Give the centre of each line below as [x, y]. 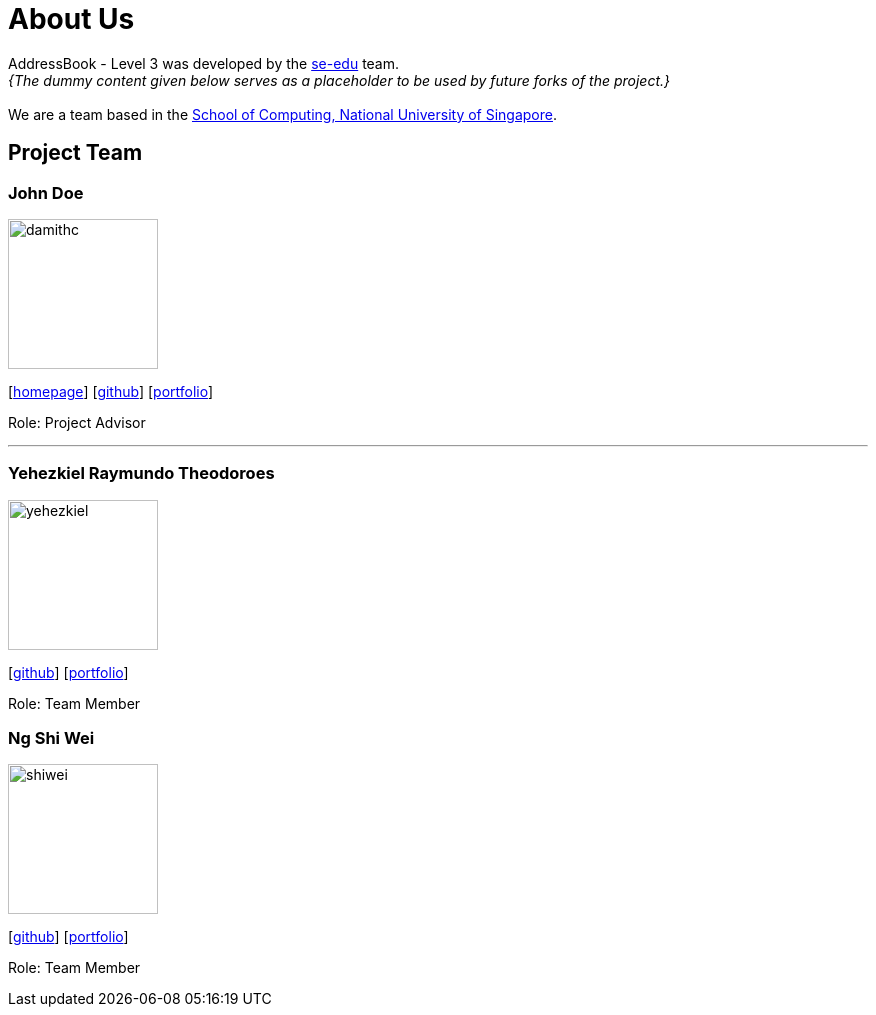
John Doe [46, 192]
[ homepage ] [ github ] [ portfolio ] [111, 391]
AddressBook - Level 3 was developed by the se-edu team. [204, 63]
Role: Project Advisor [77, 422]
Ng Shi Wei [51, 738]
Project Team [75, 153]
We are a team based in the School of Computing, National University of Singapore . [283, 114]
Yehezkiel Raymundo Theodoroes [141, 473]
